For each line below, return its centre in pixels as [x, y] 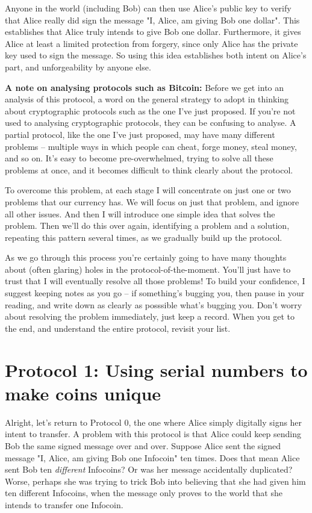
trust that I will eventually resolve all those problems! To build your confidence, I [155, 281]
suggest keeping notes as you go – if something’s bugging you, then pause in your [155, 293]
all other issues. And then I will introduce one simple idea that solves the [140, 213]
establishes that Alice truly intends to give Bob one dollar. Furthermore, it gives [153, 32]
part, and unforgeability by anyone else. [78, 67]
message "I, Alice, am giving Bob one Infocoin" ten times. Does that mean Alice [152, 457]
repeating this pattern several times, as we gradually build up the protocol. [144, 237]
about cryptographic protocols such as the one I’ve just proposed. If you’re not [150, 110]
